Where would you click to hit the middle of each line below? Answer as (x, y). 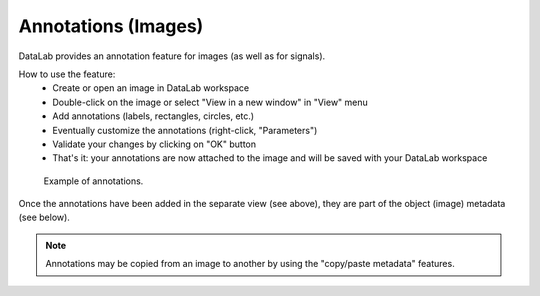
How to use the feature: (67, 74)
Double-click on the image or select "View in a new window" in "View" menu (210, 102)
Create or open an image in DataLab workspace (151, 88)
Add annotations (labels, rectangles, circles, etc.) (153, 116)
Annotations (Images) (111, 26)
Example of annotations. (93, 181)
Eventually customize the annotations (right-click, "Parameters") (185, 130)
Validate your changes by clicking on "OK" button (154, 144)
